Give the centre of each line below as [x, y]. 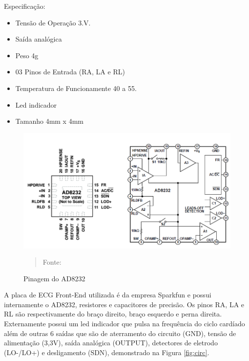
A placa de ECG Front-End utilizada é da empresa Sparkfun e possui [108, 295]
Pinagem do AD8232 [54, 278]
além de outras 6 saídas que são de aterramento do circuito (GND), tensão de [120, 333]
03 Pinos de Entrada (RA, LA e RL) [70, 72]
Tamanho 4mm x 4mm [49, 121]
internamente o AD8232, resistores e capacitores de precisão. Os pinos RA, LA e [124, 304]
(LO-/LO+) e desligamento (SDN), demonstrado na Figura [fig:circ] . [107, 352]
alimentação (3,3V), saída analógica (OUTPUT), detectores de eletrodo [111, 343]
